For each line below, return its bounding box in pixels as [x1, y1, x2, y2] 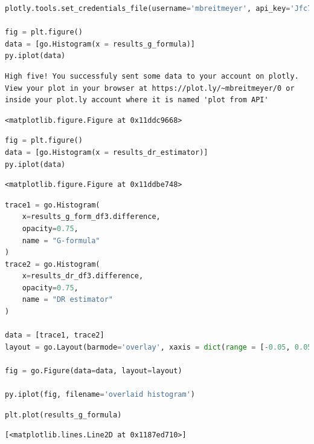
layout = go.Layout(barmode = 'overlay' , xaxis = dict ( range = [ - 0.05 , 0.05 [5, 342, 312, 351]
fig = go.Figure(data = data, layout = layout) [5, 367, 182, 376]
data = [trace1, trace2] [5, 331, 104, 340]
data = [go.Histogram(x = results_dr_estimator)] [5, 148, 208, 157]
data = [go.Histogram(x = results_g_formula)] [5, 39, 196, 48]
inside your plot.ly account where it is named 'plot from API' [5, 96, 269, 105]
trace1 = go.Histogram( [5, 200, 100, 209]
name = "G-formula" [22, 236, 100, 245]
